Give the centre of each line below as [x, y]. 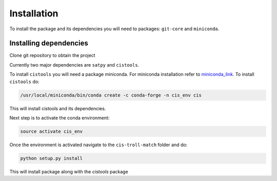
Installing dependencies [49, 43]
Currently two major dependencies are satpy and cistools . [74, 65]
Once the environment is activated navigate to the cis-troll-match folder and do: [98, 145]
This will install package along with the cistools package [69, 171]
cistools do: [24, 82]
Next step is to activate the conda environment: [60, 117]
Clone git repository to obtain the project [52, 55]
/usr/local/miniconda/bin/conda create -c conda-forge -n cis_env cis [111, 95]
